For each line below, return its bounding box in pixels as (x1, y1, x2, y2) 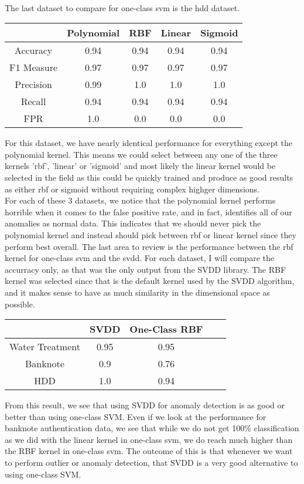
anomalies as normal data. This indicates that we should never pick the (5, 217, 261, 229)
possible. (5, 297, 35, 310)
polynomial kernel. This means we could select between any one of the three (5, 148, 278, 160)
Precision (15, 77, 52, 92)
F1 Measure (9, 60, 58, 75)
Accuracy (14, 43, 53, 57)
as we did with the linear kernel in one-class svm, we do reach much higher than (5, 433, 293, 445)
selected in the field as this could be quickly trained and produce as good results (5, 171, 293, 183)
